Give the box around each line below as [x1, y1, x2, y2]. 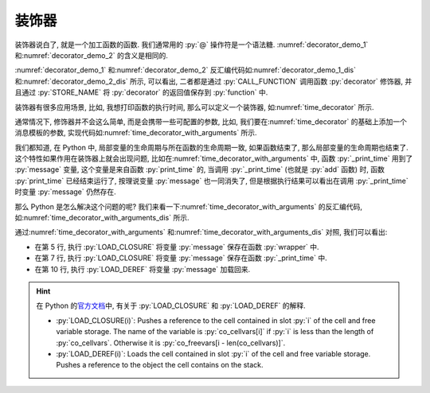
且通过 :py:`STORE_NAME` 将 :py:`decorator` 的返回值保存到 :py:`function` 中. [14, 88, 268, 97]
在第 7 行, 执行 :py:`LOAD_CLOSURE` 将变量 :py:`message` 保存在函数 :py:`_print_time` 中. [34, 253, 327, 263]
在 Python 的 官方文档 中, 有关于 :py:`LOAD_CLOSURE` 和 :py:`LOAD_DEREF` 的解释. [36, 301, 306, 310]
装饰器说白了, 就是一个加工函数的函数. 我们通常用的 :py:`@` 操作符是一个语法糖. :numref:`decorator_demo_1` [14, 40, 369, 49]
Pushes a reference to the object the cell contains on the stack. [56, 360, 264, 370]
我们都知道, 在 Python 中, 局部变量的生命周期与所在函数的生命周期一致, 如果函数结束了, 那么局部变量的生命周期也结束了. [14, 142, 409, 152]
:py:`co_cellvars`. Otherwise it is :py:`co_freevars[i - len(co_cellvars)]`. [56, 338, 286, 348]
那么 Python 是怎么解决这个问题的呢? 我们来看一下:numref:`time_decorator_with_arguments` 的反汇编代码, [14, 201, 362, 211]
